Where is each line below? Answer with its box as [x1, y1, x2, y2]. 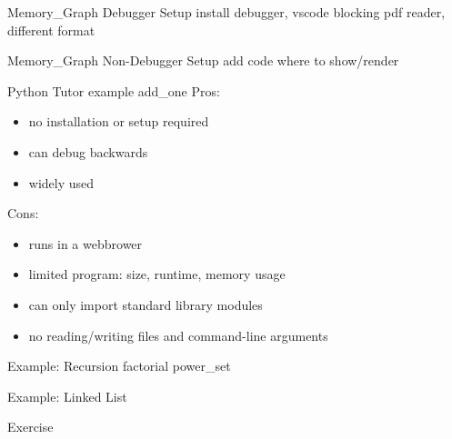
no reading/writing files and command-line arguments [28, 325, 328, 344]
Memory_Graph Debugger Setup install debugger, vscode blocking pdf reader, [7, 3, 446, 21]
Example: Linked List [7, 386, 127, 405]
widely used [28, 173, 95, 192]
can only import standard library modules [28, 294, 263, 314]
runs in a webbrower [28, 234, 143, 253]
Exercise [7, 417, 54, 436]
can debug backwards [28, 142, 148, 161]
